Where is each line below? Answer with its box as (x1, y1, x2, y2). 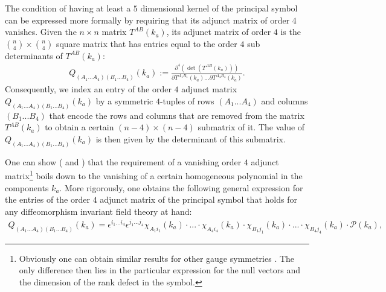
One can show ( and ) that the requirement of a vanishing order (5, 155, 242, 168)
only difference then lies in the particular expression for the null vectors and (19, 264, 301, 276)
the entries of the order (5, 193, 90, 206)
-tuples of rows (159, 94, 214, 107)
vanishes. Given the (5, 25, 77, 38)
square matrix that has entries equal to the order (56, 37, 237, 49)
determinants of (5, 49, 63, 62)
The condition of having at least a (5, 2, 131, 14)
